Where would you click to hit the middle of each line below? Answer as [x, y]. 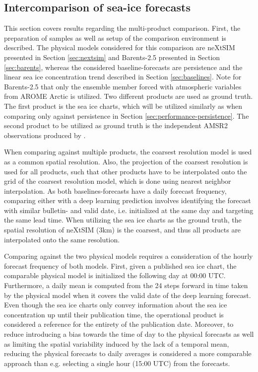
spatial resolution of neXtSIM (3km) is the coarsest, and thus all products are [123, 230]
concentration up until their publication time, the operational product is [114, 314]
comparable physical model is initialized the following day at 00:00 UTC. [115, 275]
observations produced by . [45, 135]
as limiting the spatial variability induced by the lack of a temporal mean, [117, 343]
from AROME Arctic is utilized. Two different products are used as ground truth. [129, 96]
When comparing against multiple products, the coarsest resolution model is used [128, 152]
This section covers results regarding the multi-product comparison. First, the [122, 28]
